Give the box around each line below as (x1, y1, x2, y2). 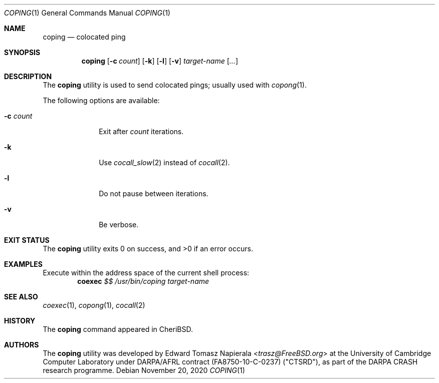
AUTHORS (4, 340, 39, 349)
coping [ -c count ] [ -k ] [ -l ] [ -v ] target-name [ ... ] (81, 57, 238, 65)
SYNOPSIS (4, 48, 41, 57)
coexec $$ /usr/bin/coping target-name (77, 277, 209, 285)
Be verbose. (99, 220, 139, 229)
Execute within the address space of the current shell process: (43, 268, 250, 277)
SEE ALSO (4, 292, 38, 301)
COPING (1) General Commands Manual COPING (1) (4, 9, 170, 17)
